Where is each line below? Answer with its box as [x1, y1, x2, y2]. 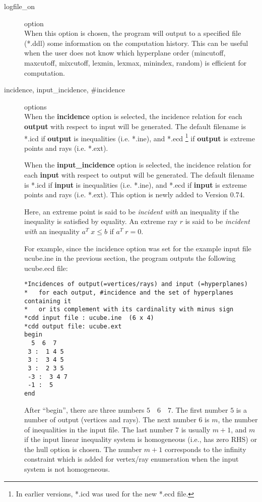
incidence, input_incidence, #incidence [4, 84, 125, 95]
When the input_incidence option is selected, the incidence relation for [24, 159, 251, 170]
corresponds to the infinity [164, 443, 246, 454]
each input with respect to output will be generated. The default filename [24, 169, 254, 180]
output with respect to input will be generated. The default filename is [24, 121, 246, 131]
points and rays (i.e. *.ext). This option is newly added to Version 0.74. [24, 189, 245, 200]
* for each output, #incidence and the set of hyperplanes [24, 289, 234, 296]
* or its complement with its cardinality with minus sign [24, 306, 234, 313]
